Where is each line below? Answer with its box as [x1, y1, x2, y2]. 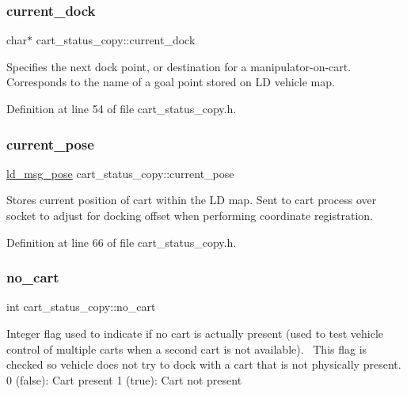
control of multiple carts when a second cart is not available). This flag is [6, 340, 367, 357]
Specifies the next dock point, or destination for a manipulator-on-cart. [6, 58, 352, 74]
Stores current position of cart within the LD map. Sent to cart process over [6, 191, 377, 208]
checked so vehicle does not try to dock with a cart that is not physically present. [6, 356, 401, 373]
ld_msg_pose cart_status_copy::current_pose [6, 165, 234, 181]
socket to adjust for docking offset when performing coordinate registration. [6, 207, 373, 223]
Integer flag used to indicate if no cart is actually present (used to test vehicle [6, 325, 384, 341]
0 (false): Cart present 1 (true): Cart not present [6, 371, 242, 388]
